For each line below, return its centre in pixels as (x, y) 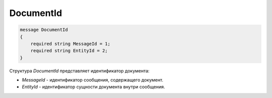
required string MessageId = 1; (71, 43)
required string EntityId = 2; (69, 51)
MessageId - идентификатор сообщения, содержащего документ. (93, 80)
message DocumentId (44, 30)
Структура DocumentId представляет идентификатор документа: (79, 70)
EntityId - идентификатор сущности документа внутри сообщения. (94, 87)
